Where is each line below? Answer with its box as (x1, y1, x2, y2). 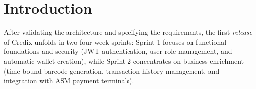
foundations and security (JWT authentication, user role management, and (4, 46, 232, 56)
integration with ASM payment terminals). (4, 75, 134, 86)
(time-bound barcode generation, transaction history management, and (4, 65, 220, 76)
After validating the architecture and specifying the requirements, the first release (4, 27, 253, 37)
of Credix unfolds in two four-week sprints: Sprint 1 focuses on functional (4, 36, 227, 46)
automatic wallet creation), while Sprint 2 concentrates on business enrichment (4, 55, 244, 66)
